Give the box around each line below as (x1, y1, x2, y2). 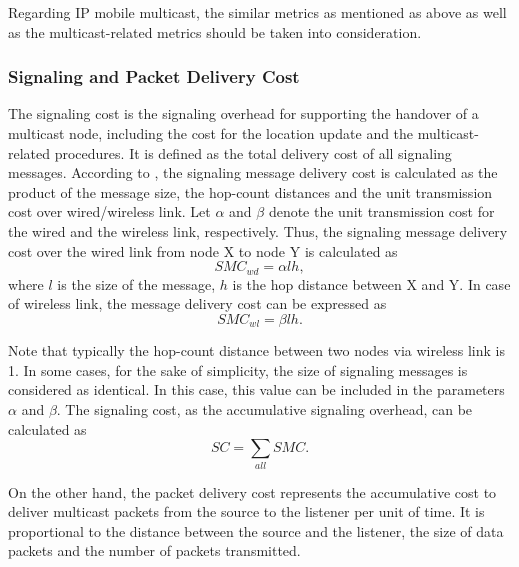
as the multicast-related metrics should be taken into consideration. (8, 21, 422, 42)
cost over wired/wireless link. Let (8, 201, 211, 222)
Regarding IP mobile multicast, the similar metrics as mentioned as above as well (8, 2, 507, 22)
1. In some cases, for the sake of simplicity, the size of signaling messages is (8, 359, 468, 380)
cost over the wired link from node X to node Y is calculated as (8, 240, 398, 261)
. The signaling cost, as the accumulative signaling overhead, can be (56, 399, 473, 420)
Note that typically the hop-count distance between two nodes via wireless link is (8, 340, 505, 361)
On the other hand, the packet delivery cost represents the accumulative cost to (8, 481, 497, 502)
